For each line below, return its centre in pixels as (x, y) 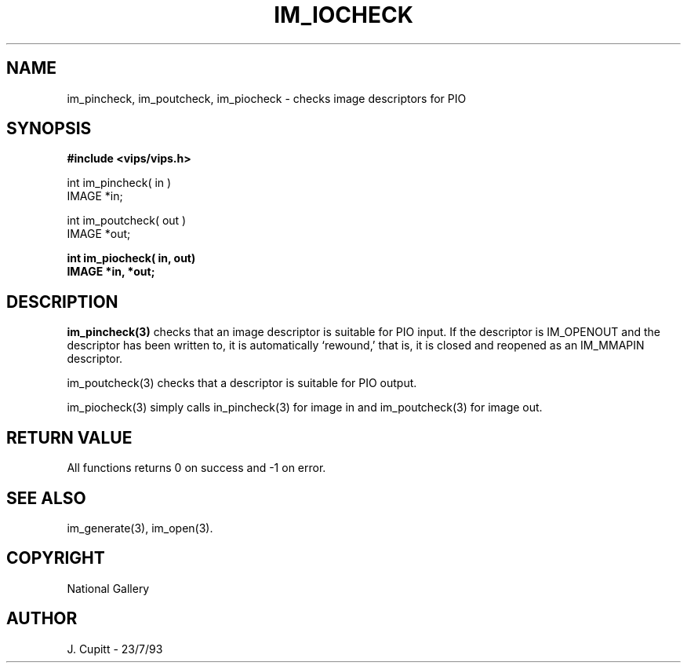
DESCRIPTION (62, 302)
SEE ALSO (46, 498)
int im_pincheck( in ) (119, 183)
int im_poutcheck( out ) (127, 221)
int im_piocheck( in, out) (131, 258)
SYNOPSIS (49, 129)
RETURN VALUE (69, 437)
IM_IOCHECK (343, 15)
